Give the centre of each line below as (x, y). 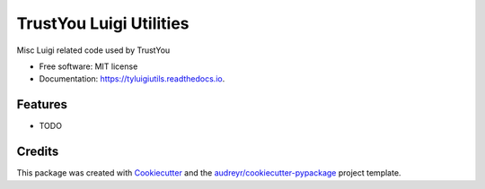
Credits (38, 152)
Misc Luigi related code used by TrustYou (93, 50)
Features (42, 104)
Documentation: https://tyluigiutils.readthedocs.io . (132, 79)
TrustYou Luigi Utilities (103, 23)
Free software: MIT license (88, 66)
